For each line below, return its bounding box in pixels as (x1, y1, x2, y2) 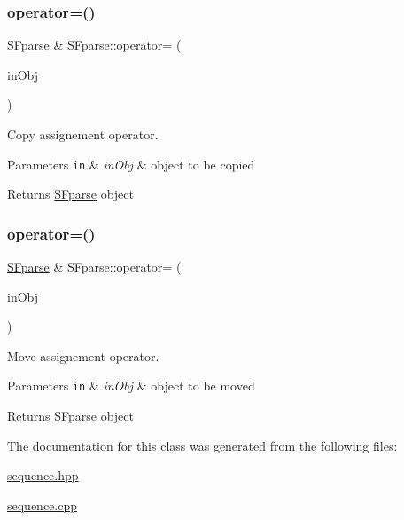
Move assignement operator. (7, 346, 159, 365)
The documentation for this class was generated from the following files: (7, 436, 398, 454)
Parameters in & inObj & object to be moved (7, 376, 255, 395)
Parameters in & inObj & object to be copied (7, 154, 255, 173)
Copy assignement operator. (7, 125, 159, 143)
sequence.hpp (7, 466, 79, 485)
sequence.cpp (7, 495, 78, 514)
